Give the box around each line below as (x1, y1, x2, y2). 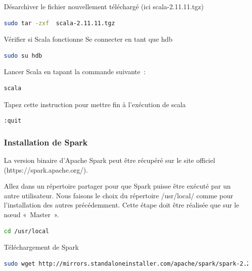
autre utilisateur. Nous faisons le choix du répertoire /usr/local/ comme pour (4, 190, 234, 200)
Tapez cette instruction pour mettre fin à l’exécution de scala (4, 99, 186, 109)
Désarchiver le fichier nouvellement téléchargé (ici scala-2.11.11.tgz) (4, 1, 204, 11)
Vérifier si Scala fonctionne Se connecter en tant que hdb (4, 34, 173, 44)
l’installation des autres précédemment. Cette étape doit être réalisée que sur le (4, 200, 239, 210)
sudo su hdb (4, 52, 42, 59)
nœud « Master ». (4, 209, 59, 219)
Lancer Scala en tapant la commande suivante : (4, 66, 146, 77)
